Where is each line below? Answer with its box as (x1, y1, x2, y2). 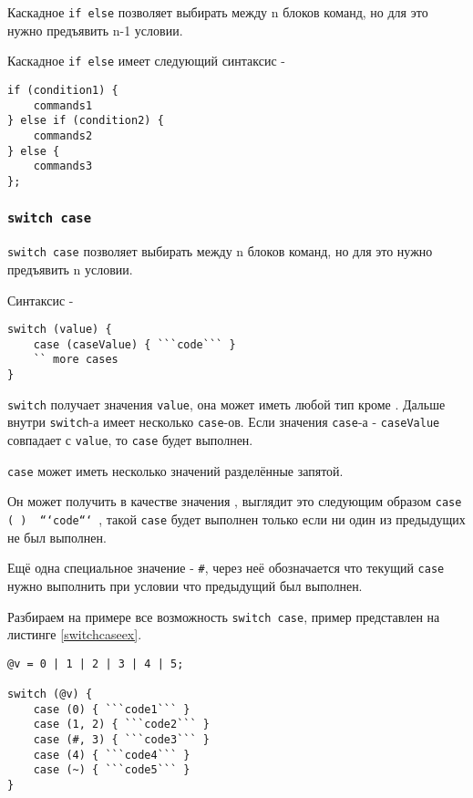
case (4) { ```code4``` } (33, 748, 190, 762)
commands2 (33, 129, 93, 142)
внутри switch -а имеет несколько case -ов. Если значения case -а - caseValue (7, 412, 440, 431)
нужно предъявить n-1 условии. (7, 20, 183, 39)
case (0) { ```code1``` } (33, 702, 190, 716)
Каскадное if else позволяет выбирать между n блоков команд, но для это (7, 3, 428, 21)
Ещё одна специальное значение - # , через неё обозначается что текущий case (7, 558, 445, 577)
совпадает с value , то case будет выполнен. (7, 430, 253, 450)
